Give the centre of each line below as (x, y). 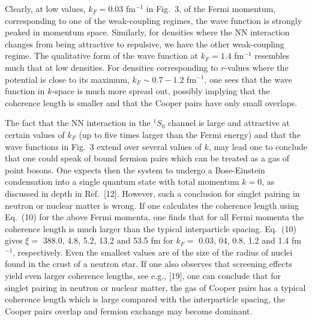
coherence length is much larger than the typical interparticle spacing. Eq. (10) (151, 228)
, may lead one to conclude (258, 146)
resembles (272, 55)
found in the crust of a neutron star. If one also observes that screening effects (148, 264)
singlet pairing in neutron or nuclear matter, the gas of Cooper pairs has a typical (155, 287)
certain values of (35, 134)
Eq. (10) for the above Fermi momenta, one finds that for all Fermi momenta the (154, 217)
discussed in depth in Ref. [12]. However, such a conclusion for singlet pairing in (152, 193)
